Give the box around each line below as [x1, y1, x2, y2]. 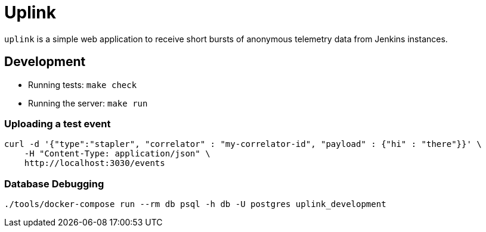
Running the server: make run [28, 98, 148, 108]
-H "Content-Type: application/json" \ [24, 149, 211, 159]
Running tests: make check [28, 79, 137, 90]
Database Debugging [4, 177, 104, 190]
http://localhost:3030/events [24, 158, 165, 168]
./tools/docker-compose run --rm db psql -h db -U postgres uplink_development [4, 199, 386, 209]
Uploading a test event [4, 117, 111, 130]
